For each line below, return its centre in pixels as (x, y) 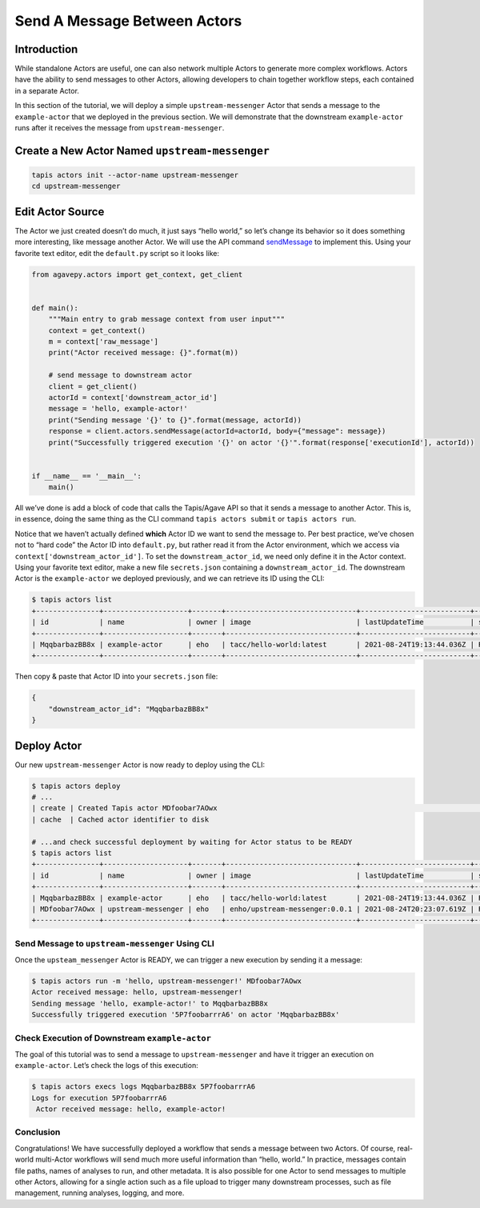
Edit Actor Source (60, 212)
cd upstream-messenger (76, 186)
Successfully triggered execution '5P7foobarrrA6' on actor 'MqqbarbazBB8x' (186, 1015)
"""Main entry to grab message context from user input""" (167, 319)
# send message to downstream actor (120, 375)
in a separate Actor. (47, 90)
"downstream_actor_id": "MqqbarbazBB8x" (129, 709)
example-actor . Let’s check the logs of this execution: (107, 1066)
